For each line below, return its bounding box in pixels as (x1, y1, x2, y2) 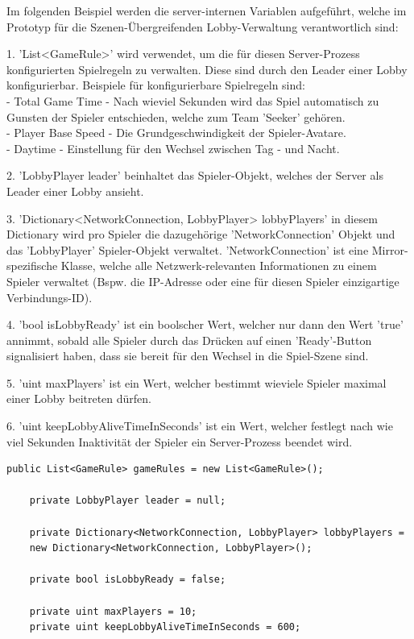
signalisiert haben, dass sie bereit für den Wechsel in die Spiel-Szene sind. (6, 347, 369, 364)
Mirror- (371, 241, 408, 258)
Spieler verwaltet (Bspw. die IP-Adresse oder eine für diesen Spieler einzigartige (6, 272, 400, 289)
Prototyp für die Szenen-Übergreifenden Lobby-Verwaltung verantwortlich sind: (6, 18, 399, 35)
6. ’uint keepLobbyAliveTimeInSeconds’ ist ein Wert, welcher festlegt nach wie (6, 417, 393, 434)
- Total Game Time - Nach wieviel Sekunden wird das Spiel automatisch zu (6, 92, 379, 109)
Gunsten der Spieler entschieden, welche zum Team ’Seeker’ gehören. (6, 108, 346, 125)
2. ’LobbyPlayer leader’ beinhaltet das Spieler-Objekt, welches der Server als (6, 167, 383, 184)
